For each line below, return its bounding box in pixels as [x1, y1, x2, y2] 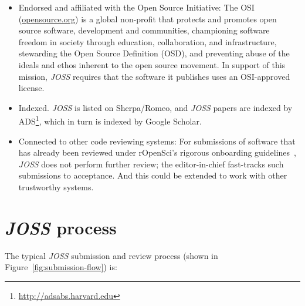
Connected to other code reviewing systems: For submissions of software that [18, 134, 296, 147]
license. [18, 82, 45, 94]
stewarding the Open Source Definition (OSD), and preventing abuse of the [18, 47, 290, 59]
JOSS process [5, 215, 117, 240]
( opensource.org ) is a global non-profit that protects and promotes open [18, 12, 277, 25]
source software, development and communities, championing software [18, 24, 270, 36]
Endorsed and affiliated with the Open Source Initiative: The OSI [18, 1, 255, 13]
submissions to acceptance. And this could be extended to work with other [18, 169, 287, 181]
